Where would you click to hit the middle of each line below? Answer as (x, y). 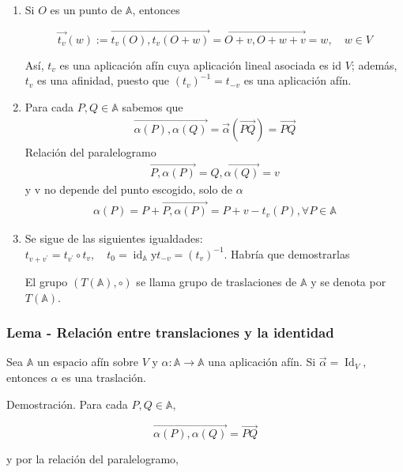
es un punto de (86, 9)
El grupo (46, 281)
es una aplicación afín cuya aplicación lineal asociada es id (200, 64)
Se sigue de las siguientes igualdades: (114, 238)
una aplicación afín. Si (262, 362)
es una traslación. (104, 377)
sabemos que (153, 107)
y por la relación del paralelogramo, (92, 459)
